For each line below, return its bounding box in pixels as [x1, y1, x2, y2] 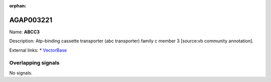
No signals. [9, 70, 33, 76]
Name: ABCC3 [9, 29, 40, 35]
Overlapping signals [9, 60, 60, 67]
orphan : [9, 3, 27, 8]
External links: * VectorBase [9, 47, 67, 53]
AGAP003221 [9, 15, 53, 24]
